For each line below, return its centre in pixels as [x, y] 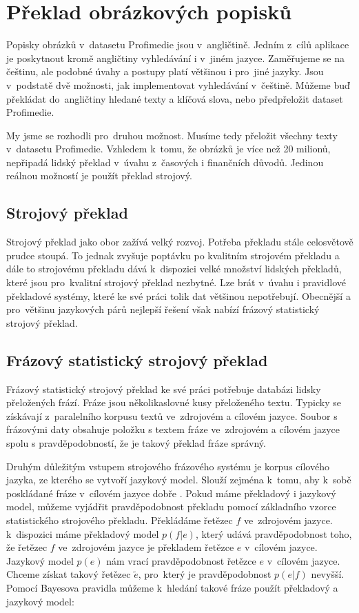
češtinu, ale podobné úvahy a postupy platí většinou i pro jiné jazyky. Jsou [165, 71]
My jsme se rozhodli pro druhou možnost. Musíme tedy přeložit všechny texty [172, 135]
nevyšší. [328, 574]
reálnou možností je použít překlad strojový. [99, 175]
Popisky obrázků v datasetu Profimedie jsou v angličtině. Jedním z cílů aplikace [178, 44]
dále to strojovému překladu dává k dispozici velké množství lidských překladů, [174, 269]
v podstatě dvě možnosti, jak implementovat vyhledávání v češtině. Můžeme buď [178, 84]
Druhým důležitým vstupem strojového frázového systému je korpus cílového [168, 466]
